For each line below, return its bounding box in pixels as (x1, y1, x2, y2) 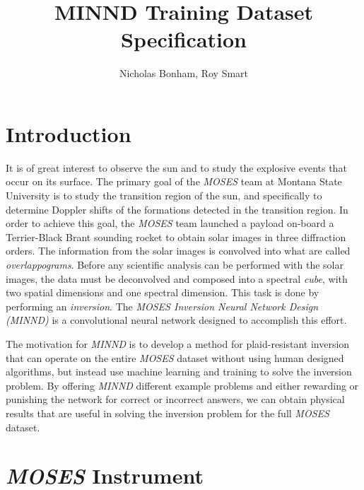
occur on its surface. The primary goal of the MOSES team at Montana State (6, 174, 342, 189)
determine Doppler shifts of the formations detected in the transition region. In (6, 202, 348, 216)
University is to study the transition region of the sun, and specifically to (6, 188, 322, 203)
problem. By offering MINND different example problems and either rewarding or (6, 378, 359, 392)
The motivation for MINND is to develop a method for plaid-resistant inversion (6, 336, 350, 351)
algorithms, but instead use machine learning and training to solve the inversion (6, 364, 352, 379)
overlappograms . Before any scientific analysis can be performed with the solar (6, 257, 344, 272)
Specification (121, 25, 247, 54)
